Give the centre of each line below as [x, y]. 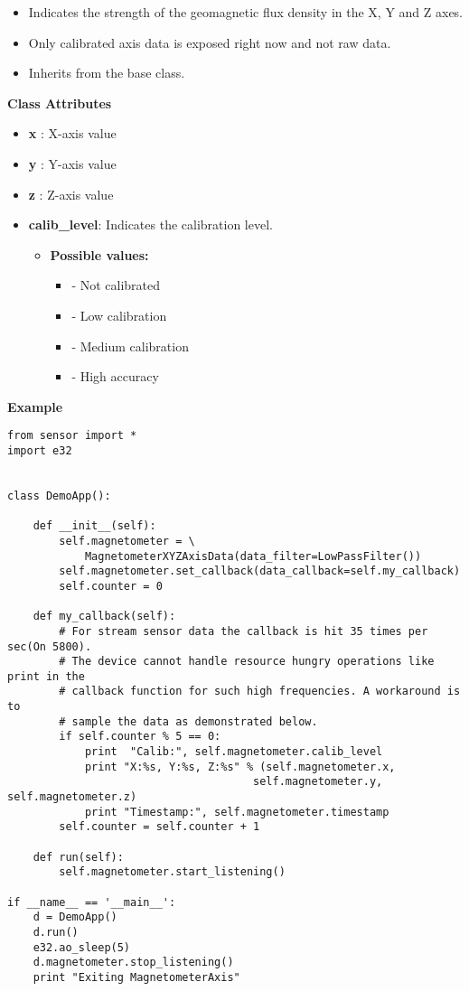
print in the [46, 676]
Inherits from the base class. [107, 73]
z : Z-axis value [71, 194]
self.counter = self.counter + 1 [159, 827]
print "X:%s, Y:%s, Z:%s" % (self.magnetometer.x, [240, 767]
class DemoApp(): [59, 495]
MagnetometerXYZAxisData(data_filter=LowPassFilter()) [253, 556]
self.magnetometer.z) [72, 797]
